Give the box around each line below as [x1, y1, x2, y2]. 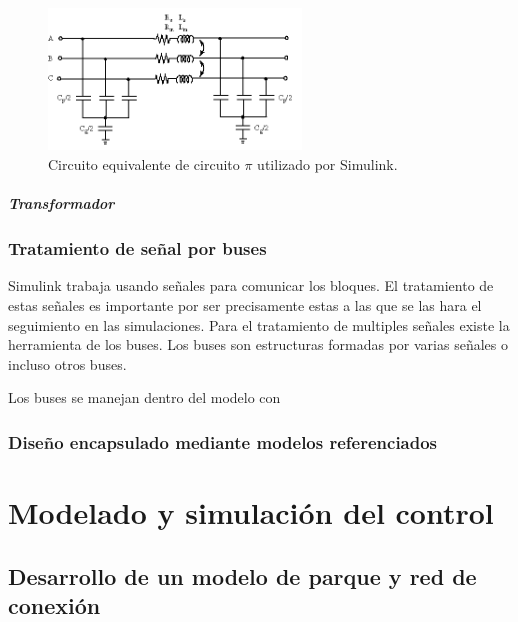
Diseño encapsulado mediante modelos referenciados [8, 429, 438, 454]
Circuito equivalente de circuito [48, 154, 240, 174]
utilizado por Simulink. [257, 154, 398, 174]
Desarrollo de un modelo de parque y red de [8, 560, 477, 591]
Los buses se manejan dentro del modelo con [8, 387, 281, 408]
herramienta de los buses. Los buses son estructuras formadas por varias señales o [8, 334, 508, 355]
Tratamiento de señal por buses [8, 236, 267, 261]
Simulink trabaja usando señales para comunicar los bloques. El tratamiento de [8, 275, 494, 296]
